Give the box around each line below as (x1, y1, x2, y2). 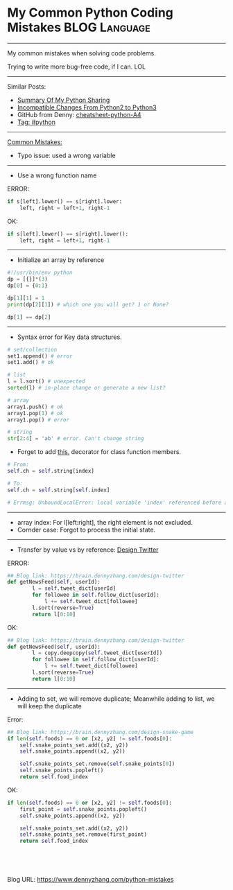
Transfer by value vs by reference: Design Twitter (17, 546, 159, 554)
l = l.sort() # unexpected (7, 378, 85, 385)
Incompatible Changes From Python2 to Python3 (17, 103, 157, 112)
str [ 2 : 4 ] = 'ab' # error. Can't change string (7, 435, 144, 442)
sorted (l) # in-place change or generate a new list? (7, 385, 166, 392)
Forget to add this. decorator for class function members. (17, 448, 182, 456)
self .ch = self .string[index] (7, 468, 95, 475)
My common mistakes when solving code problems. (7, 49, 156, 57)
